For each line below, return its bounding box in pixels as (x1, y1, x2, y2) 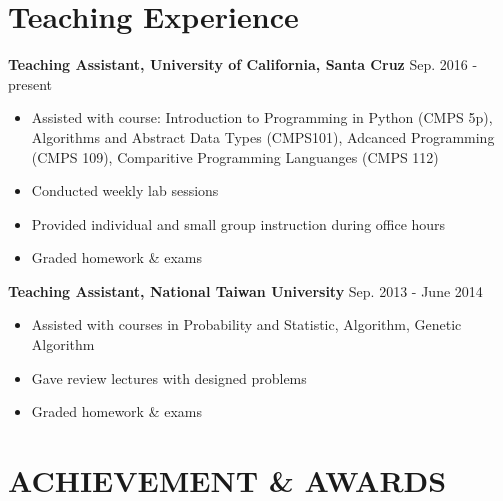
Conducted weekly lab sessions (31, 180, 219, 201)
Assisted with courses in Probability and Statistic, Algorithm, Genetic (31, 314, 462, 335)
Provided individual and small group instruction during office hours (31, 213, 446, 234)
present (8, 73, 53, 94)
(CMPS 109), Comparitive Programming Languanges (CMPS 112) (31, 146, 439, 167)
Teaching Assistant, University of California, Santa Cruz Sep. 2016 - (8, 54, 478, 75)
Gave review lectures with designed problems (31, 367, 307, 388)
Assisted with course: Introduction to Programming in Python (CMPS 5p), (31, 107, 493, 128)
